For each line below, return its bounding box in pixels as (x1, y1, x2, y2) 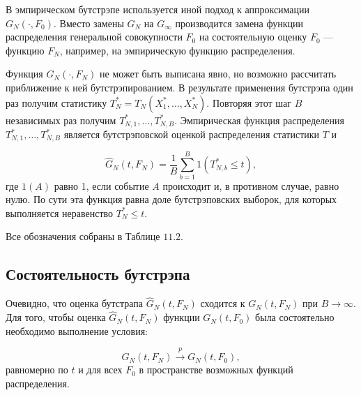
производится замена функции (175, 15, 303, 30)
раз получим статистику (6, 95, 107, 110)
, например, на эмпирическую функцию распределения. (59, 43, 295, 57)
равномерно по (6, 362, 68, 377)
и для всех (78, 362, 123, 377)
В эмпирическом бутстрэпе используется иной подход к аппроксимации (6, 2, 310, 16)
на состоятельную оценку (199, 29, 307, 44)
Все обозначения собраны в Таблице (6, 229, 160, 244)
